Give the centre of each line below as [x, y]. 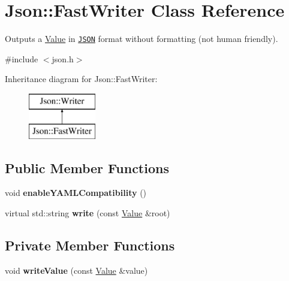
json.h [63, 58]
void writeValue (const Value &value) [76, 270]
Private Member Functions [90, 245]
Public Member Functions [87, 167]
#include [22, 58]
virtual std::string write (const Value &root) [88, 212]
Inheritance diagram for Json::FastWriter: [81, 79]
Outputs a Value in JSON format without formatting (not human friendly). [142, 39]
